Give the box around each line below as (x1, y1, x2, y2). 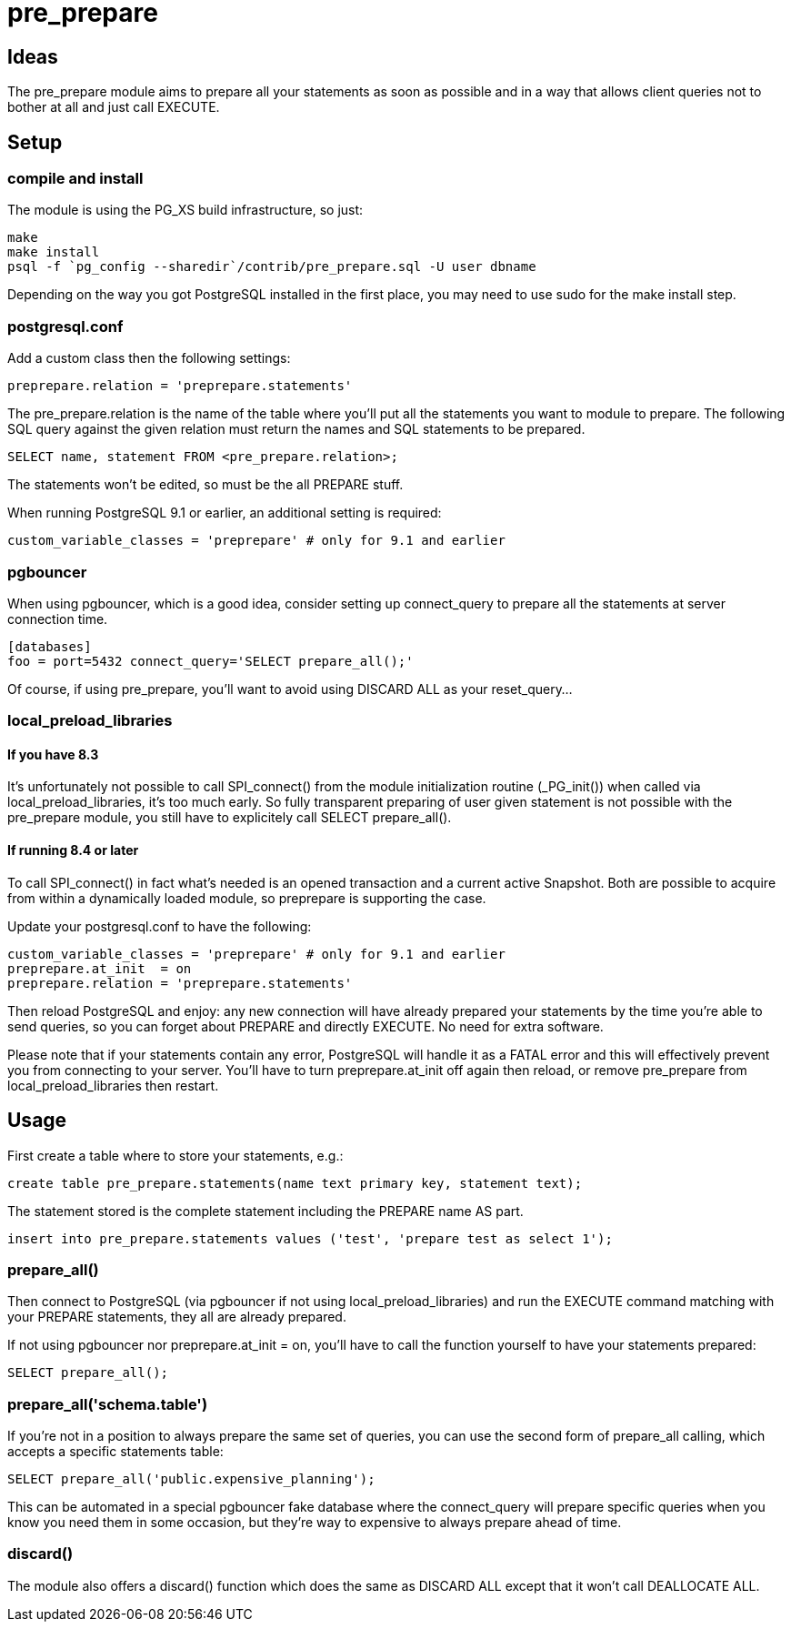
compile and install (7, 169, 144, 188)
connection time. (7, 610, 108, 627)
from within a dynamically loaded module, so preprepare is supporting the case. (7, 890, 486, 906)
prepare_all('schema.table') (7, 1394, 208, 1413)
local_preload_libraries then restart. (7, 1077, 219, 1093)
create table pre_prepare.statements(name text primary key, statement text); (7, 1175, 583, 1191)
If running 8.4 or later (7, 842, 139, 859)
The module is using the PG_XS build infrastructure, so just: (7, 202, 364, 218)
